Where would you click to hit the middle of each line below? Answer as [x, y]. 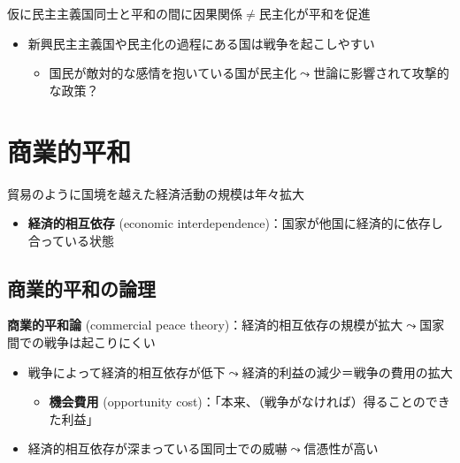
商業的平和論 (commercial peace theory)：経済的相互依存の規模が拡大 [205, 325]
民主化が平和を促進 [314, 13]
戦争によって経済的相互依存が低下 [126, 372]
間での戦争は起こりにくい [81, 342]
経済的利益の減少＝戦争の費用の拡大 [347, 372]
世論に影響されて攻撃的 [381, 73]
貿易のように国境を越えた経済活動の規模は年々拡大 [156, 193]
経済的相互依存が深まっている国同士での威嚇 [157, 448]
